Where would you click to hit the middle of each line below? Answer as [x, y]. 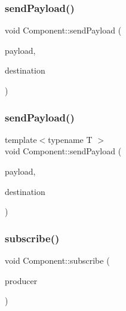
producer [21, 280]
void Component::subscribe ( [57, 260]
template [21, 139]
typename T [70, 139]
